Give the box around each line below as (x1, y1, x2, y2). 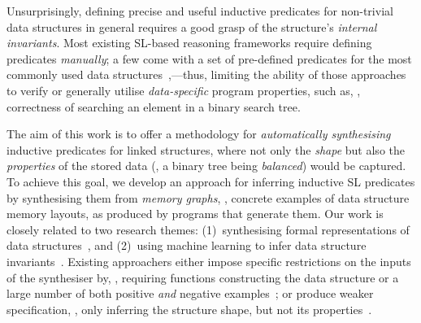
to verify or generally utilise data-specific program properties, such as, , (7, 81, 361, 98)
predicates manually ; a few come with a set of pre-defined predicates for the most (7, 50, 412, 67)
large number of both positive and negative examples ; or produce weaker (7, 285, 374, 302)
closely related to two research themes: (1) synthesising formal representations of (7, 220, 410, 238)
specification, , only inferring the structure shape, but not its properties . (7, 300, 372, 317)
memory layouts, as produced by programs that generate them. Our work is (7, 205, 384, 222)
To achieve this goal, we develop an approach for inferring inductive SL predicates (7, 172, 415, 190)
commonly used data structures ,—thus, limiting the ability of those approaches (7, 66, 406, 83)
